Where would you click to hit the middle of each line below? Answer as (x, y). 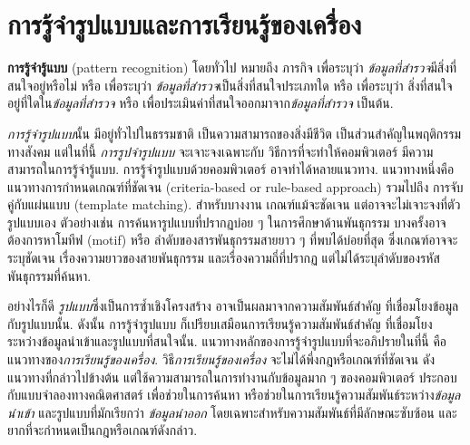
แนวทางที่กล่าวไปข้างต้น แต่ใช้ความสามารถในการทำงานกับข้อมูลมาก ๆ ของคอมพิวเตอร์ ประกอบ (232, 377)
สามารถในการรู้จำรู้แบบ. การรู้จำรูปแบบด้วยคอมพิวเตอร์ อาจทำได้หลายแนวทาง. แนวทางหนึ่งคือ (231, 169)
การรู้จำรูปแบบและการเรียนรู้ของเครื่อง (185, 24)
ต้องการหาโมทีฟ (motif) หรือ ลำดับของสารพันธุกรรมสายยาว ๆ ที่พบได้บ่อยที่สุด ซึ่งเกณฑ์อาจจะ (233, 240)
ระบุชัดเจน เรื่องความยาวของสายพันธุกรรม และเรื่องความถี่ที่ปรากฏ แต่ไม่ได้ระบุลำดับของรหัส (224, 258)
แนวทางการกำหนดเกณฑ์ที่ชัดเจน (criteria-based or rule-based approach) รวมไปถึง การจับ (235, 186)
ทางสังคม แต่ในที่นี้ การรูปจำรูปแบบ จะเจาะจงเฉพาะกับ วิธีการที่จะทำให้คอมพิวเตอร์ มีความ (220, 151)
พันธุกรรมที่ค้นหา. (49, 275)
